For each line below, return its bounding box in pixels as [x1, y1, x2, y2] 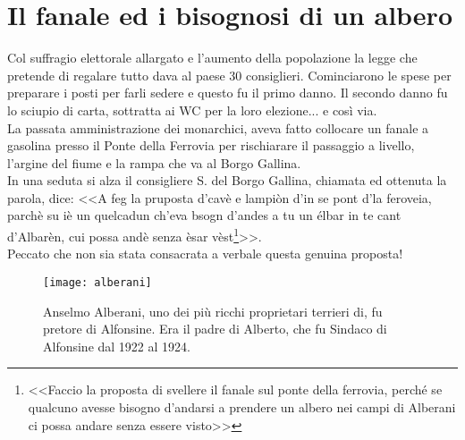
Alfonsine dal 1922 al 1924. [43, 336, 190, 355]
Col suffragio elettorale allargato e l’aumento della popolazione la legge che [7, 48, 418, 67]
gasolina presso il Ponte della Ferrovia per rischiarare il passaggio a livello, [7, 136, 415, 155]
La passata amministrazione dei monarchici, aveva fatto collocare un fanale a [7, 118, 429, 137]
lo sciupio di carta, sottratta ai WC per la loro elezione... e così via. [7, 100, 377, 119]
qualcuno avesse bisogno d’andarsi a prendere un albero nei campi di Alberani [28, 397, 456, 416]
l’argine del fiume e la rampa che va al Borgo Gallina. [7, 153, 301, 172]
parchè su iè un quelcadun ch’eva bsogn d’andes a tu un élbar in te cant [7, 206, 402, 224]
